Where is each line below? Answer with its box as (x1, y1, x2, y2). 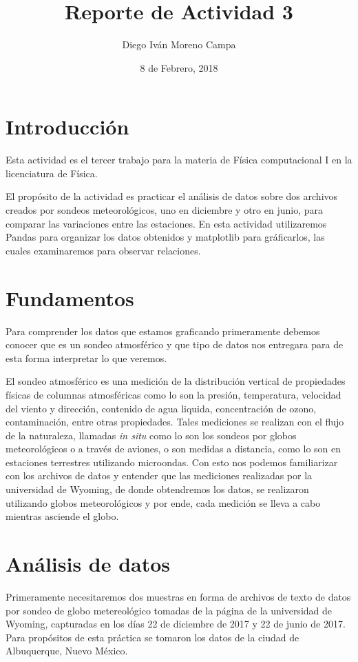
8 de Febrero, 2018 (140, 60, 218, 74)
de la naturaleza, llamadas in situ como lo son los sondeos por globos (6, 428, 297, 442)
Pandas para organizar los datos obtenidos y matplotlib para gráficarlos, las (6, 230, 325, 244)
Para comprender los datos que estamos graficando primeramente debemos (6, 323, 320, 338)
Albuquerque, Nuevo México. (6, 643, 128, 658)
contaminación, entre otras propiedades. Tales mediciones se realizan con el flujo (6, 414, 344, 429)
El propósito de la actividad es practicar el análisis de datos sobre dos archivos (6, 189, 338, 203)
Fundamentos (6, 283, 134, 312)
